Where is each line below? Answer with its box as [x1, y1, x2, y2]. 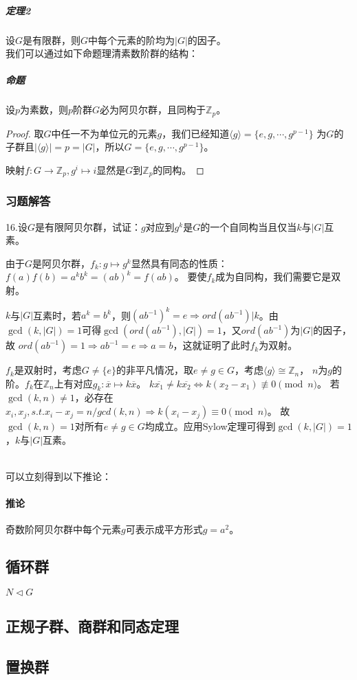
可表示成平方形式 [125, 522, 203, 536]
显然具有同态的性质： [131, 256, 228, 270]
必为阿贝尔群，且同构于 [100, 102, 206, 117]
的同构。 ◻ [153, 162, 204, 177]
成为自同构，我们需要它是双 [215, 269, 341, 284]
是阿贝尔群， [32, 256, 91, 270]
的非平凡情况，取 [116, 363, 193, 377]
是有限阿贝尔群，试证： [34, 219, 141, 234]
